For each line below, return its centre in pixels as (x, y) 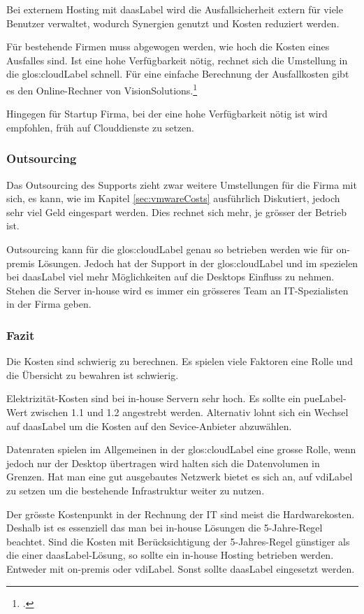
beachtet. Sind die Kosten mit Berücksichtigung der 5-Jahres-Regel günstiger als (178, 541)
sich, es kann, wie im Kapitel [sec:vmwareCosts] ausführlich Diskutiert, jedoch (173, 198)
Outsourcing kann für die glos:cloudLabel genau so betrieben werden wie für (170, 249)
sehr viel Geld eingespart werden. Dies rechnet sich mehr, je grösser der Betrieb (176, 212)
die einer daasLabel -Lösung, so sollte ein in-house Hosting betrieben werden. (170, 555)
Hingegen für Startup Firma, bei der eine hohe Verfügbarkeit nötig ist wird (167, 114)
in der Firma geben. (49, 304)
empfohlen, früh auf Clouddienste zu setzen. (100, 127)
